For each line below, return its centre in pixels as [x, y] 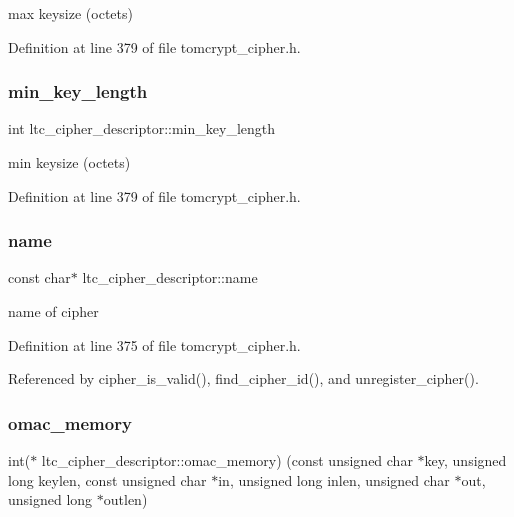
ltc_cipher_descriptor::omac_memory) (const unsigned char [227, 460]
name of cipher [53, 311]
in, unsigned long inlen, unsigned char [334, 479]
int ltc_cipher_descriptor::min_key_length [142, 128]
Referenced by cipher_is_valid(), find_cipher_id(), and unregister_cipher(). [243, 378]
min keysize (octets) [69, 162]
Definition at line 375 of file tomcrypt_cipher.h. [154, 344]
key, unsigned [465, 460]
